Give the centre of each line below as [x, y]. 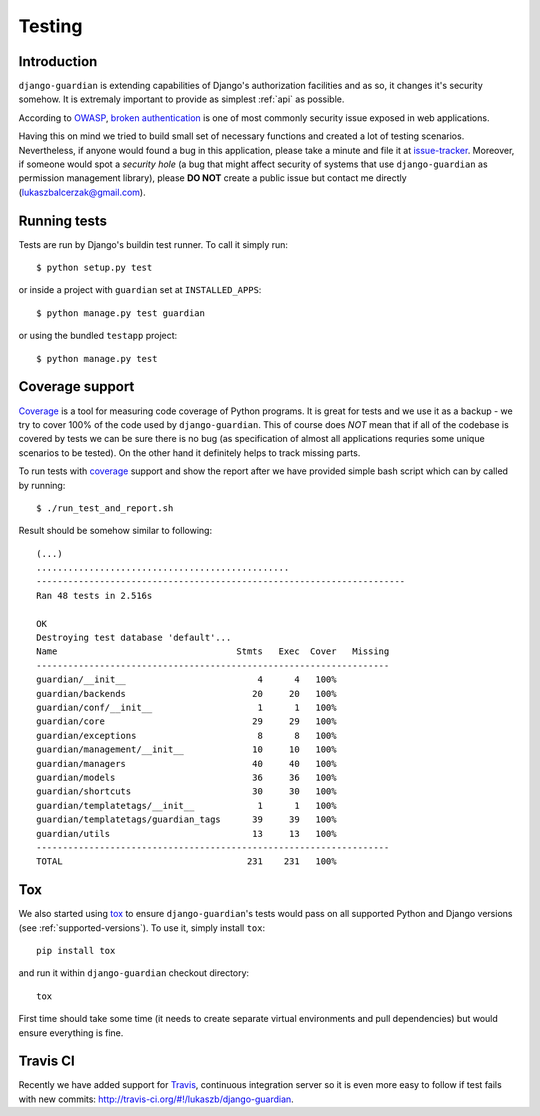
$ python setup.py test [94, 268]
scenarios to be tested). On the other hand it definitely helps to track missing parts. [189, 452]
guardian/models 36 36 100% [186, 777]
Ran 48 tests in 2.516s [94, 595]
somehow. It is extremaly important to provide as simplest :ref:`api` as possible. [181, 99]
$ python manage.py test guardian [120, 313]
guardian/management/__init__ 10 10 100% [186, 749]
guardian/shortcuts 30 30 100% [186, 791]
